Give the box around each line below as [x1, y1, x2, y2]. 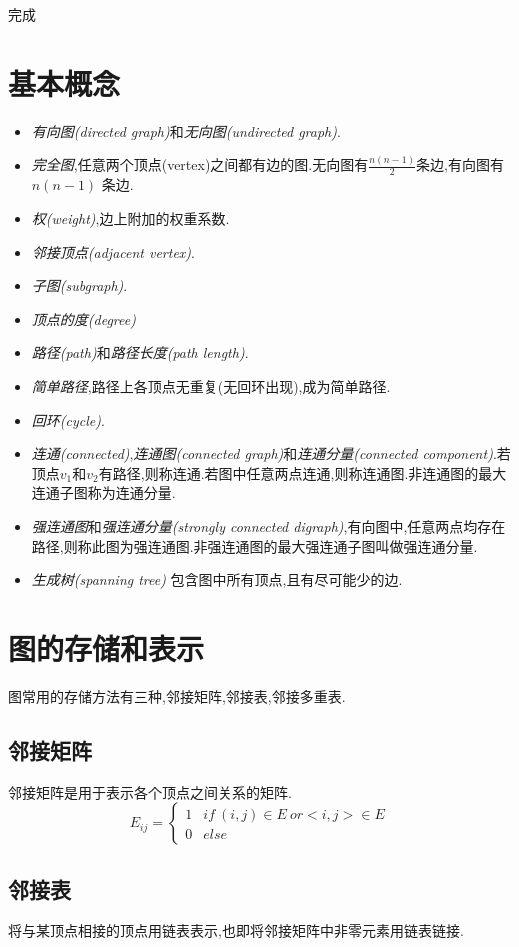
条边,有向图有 [416, 154, 505, 175]
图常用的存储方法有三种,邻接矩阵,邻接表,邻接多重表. [8, 685, 346, 706]
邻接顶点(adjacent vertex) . [31, 241, 195, 262]
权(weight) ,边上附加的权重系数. [31, 208, 230, 229]
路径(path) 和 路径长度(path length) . [31, 342, 249, 363]
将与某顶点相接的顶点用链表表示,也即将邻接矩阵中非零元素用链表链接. [8, 920, 464, 941]
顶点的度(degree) [31, 308, 136, 329]
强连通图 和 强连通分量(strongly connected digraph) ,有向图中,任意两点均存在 [31, 515, 506, 536]
